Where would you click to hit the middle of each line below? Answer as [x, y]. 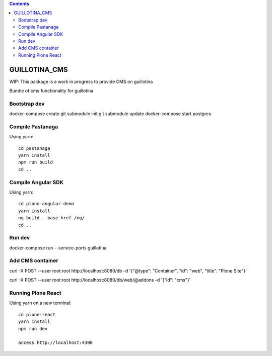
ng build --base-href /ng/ [52, 218]
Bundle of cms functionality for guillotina [51, 91]
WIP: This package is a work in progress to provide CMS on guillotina [81, 81]
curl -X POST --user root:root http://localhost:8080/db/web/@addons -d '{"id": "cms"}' [100, 280]
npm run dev [33, 329]
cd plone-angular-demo [46, 204]
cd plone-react [37, 315]
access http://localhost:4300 [56, 343]
